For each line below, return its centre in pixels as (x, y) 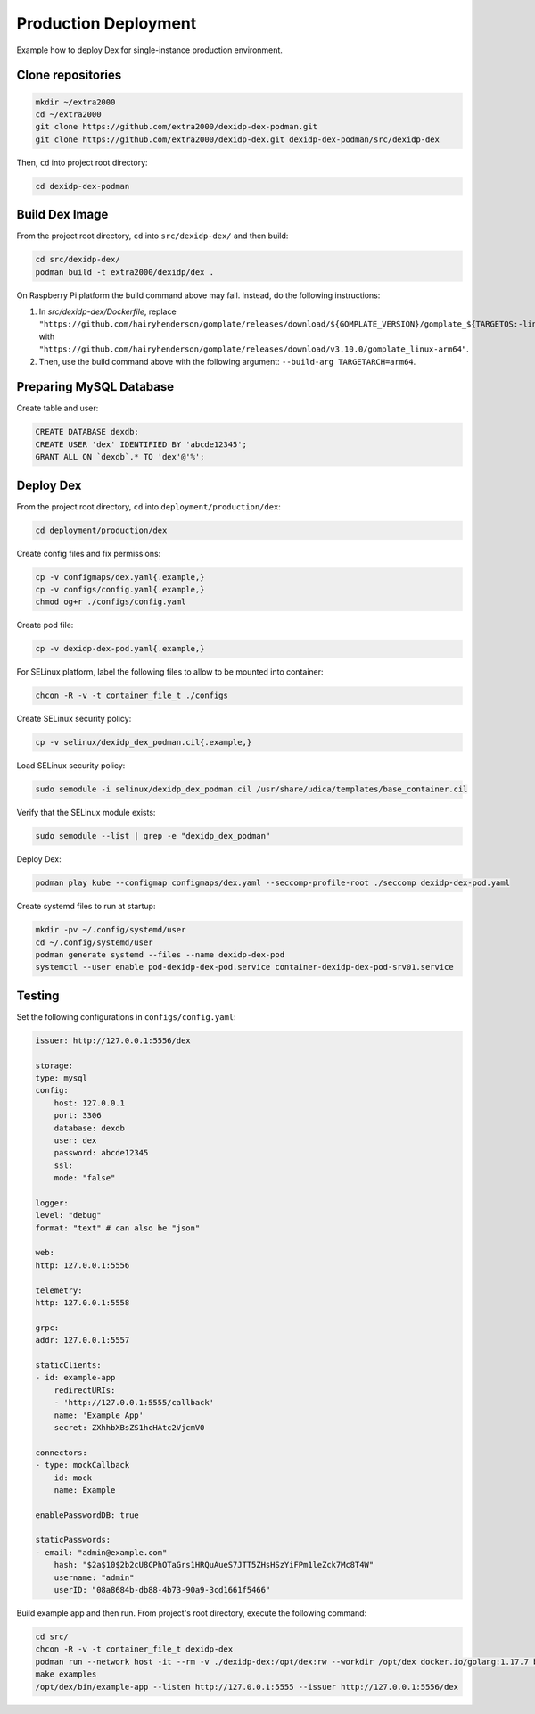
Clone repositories (69, 75)
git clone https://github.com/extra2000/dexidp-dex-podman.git (177, 127)
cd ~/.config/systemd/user (94, 942)
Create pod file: (45, 625)
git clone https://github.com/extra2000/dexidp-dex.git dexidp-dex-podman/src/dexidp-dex (238, 139)
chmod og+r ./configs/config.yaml (111, 602)
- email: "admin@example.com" (101, 1552)
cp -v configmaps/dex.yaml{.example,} (120, 577)
